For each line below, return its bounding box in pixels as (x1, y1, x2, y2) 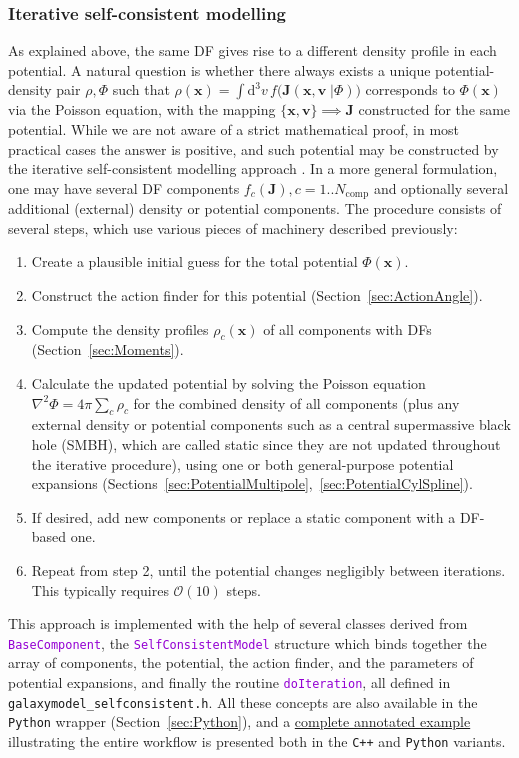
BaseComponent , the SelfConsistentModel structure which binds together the (8, 632, 487, 653)
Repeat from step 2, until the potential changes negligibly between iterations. (31, 559, 506, 580)
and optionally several (373, 177, 509, 198)
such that (112, 79, 170, 100)
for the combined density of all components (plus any (133, 392, 460, 413)
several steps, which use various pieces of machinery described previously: (8, 217, 458, 238)
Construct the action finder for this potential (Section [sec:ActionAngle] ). (31, 285, 483, 306)
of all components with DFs (263, 318, 432, 339)
